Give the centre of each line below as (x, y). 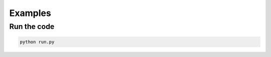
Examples (30, 13)
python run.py (37, 42)
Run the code (32, 26)
